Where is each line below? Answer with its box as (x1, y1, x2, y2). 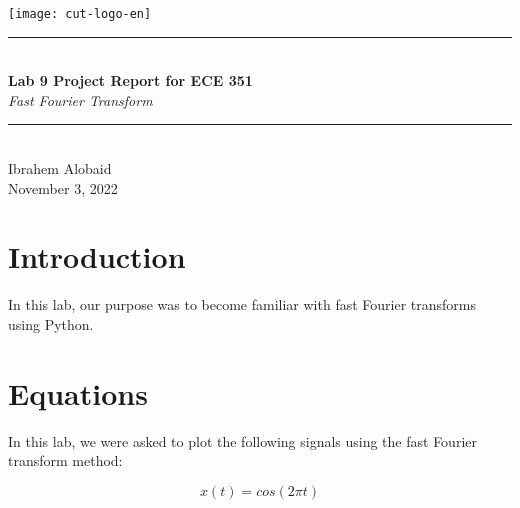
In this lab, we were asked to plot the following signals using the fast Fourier (8, 430, 477, 451)
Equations (8, 372, 148, 413)
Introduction (8, 236, 186, 277)
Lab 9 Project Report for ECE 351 (8, 70, 253, 91)
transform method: (8, 450, 123, 471)
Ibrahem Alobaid (8, 158, 112, 179)
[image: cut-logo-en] (8, 7, 152, 21)
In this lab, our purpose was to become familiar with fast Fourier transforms (8, 294, 477, 315)
